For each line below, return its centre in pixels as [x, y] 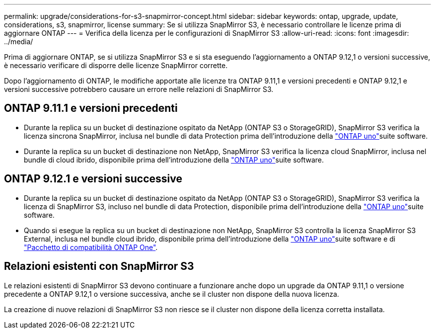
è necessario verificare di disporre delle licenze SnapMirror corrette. [116, 65]
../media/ [19, 42]
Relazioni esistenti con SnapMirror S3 [99, 266]
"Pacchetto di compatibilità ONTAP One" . [91, 247]
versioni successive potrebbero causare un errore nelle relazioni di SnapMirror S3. [139, 89]
